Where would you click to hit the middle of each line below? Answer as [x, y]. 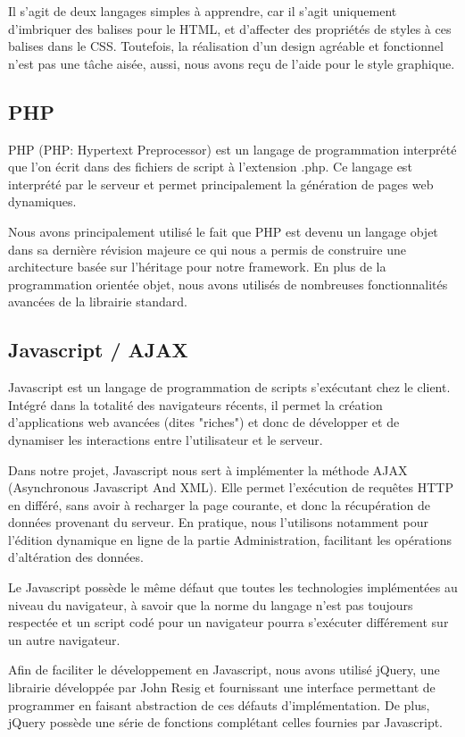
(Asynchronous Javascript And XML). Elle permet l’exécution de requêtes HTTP [231, 487]
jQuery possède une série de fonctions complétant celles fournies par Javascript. [226, 722]
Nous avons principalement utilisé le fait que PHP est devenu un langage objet [223, 231]
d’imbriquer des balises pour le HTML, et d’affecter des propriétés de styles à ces [230, 28]
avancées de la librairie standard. [98, 301]
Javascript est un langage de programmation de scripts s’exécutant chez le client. [229, 387]
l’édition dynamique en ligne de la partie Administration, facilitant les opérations [230, 539]
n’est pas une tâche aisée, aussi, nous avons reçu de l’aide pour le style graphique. [232, 63]
